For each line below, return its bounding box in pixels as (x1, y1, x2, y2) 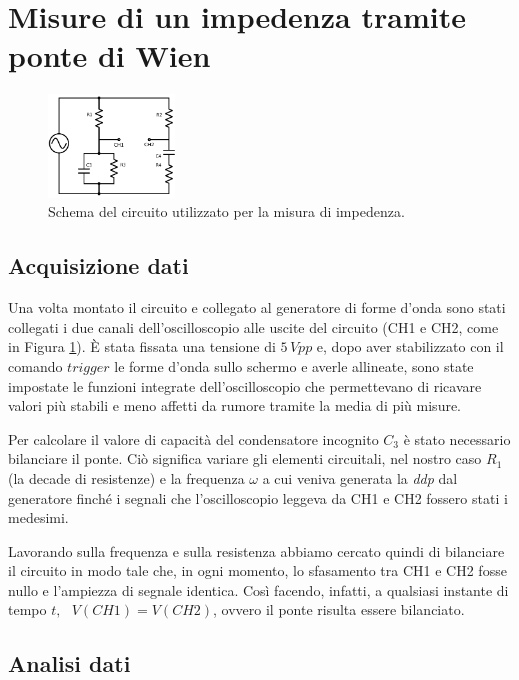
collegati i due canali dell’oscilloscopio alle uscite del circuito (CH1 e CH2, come (8, 316, 499, 337)
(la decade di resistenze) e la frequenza (8, 467, 245, 488)
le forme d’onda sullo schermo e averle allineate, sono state (114, 355, 474, 376)
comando (8, 355, 63, 376)
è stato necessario (403, 428, 511, 449)
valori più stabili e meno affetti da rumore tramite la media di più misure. (8, 395, 462, 416)
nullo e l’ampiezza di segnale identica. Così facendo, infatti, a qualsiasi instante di (8, 579, 509, 600)
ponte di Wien (8, 35, 211, 76)
